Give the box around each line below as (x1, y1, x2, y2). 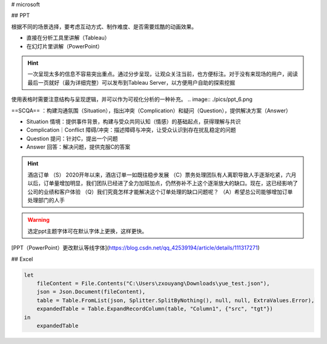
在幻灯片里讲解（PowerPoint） (26, 42, 103, 50)
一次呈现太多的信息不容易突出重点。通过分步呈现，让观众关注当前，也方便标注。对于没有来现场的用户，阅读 (27, 70, 298, 78)
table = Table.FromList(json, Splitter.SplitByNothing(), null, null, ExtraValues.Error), (36, 297, 315, 303)
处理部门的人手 (27, 196, 65, 204)
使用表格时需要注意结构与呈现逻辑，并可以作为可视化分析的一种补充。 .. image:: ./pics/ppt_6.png (11, 96, 253, 103)
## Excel (11, 255, 33, 262)
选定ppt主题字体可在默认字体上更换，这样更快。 (27, 227, 148, 235)
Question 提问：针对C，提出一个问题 (26, 135, 118, 142)
